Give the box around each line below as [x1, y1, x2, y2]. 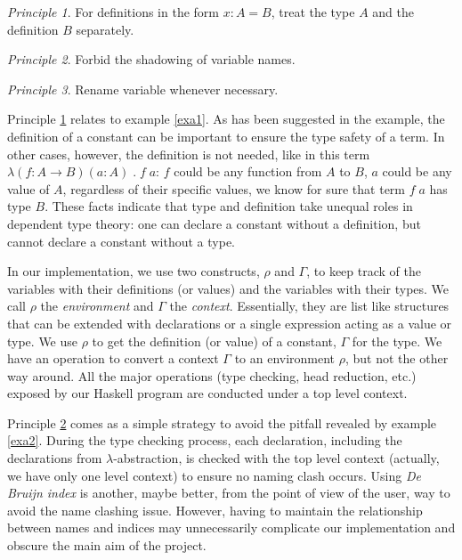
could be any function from [174, 162, 322, 181]
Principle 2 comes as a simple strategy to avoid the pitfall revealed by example [7, 413, 437, 432]
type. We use [7, 331, 78, 350]
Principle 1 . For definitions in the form [7, 3, 219, 20]
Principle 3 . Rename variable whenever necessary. [7, 79, 279, 98]
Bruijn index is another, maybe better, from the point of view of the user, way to [7, 483, 450, 502]
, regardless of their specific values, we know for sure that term [62, 179, 406, 198]
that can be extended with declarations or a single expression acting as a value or [7, 313, 452, 332]
